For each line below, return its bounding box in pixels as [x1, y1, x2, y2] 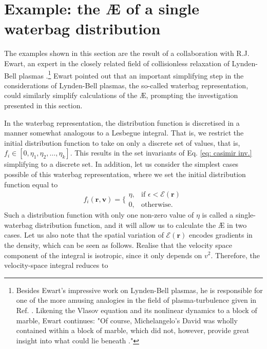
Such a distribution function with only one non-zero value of [4, 209, 194, 220]
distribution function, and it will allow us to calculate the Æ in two [35, 219, 247, 230]
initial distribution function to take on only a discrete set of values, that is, [4, 137, 240, 148]
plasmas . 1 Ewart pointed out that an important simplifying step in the [18, 68, 244, 81]
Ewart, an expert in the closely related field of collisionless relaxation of [4, 57, 230, 68]
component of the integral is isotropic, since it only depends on [4, 249, 202, 260]
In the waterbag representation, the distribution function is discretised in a [4, 117, 240, 128]
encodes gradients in [188, 229, 253, 240]
